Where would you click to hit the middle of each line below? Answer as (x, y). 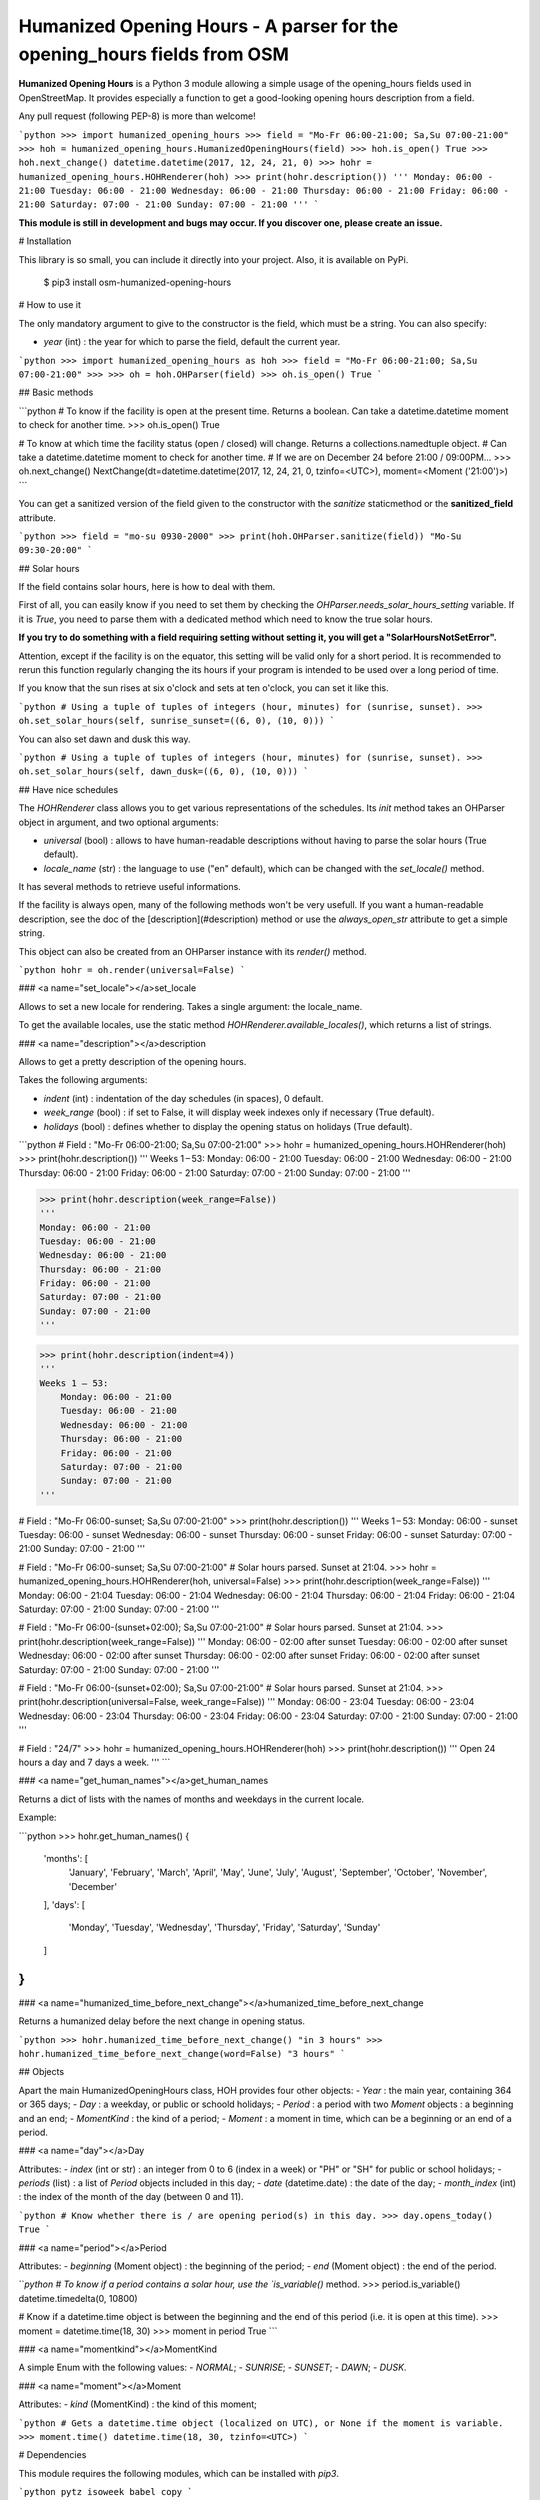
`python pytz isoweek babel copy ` (106, 2492)
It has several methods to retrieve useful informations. (130, 887)
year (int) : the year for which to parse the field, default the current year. (192, 342)
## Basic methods (56, 392)
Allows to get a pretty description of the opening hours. (132, 1061)
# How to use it (50, 305)
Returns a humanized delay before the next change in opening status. (161, 2021)
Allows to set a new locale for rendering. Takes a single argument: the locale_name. (190, 1006)
